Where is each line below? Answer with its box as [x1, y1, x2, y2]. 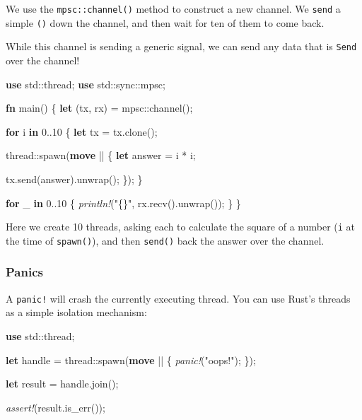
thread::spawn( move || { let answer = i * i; [6, 148, 196, 163]
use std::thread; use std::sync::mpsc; [6, 76, 165, 91]
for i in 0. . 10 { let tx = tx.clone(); [6, 124, 158, 139]
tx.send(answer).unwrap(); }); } [6, 171, 143, 186]
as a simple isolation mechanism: [6, 305, 147, 320]
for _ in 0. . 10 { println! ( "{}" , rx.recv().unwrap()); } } [6, 195, 241, 210]
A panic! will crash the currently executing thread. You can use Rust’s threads [6, 291, 351, 305]
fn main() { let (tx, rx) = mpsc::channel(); [6, 100, 193, 115]
